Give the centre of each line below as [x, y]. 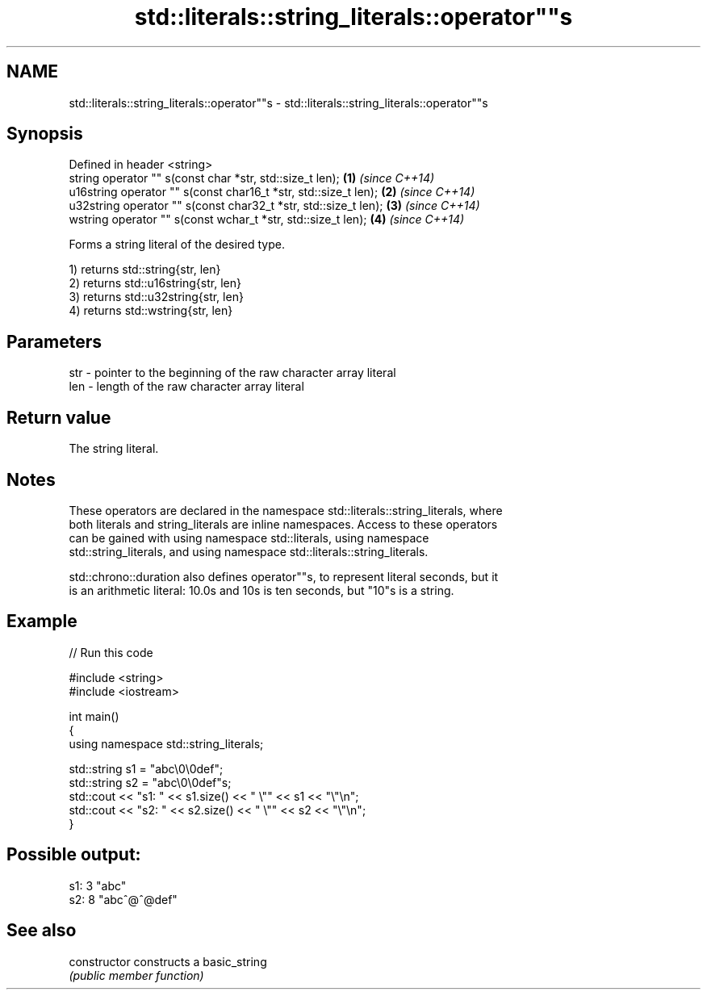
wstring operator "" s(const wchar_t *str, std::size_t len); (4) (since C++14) [267, 220]
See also [42, 931]
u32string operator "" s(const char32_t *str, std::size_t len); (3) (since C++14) [274, 206]
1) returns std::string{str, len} [145, 270]
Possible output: [74, 855]
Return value [59, 417]
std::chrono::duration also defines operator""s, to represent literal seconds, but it [284, 576]
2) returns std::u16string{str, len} [155, 283]
